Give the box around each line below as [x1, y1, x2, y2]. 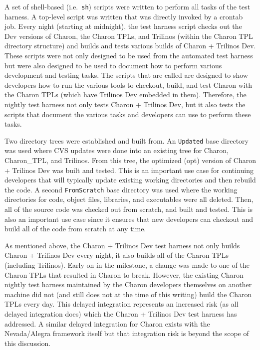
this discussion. [4, 338, 51, 348]
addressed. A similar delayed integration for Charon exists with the [4, 318, 210, 329]
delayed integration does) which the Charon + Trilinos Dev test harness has [4, 309, 237, 319]
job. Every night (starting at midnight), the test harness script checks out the [4, 21, 242, 31]
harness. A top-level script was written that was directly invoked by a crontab [4, 11, 243, 21]
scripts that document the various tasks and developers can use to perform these [4, 109, 251, 119]
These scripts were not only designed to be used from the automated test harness [4, 50, 253, 61]
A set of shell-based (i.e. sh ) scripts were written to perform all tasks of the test [4, 1, 251, 11]
